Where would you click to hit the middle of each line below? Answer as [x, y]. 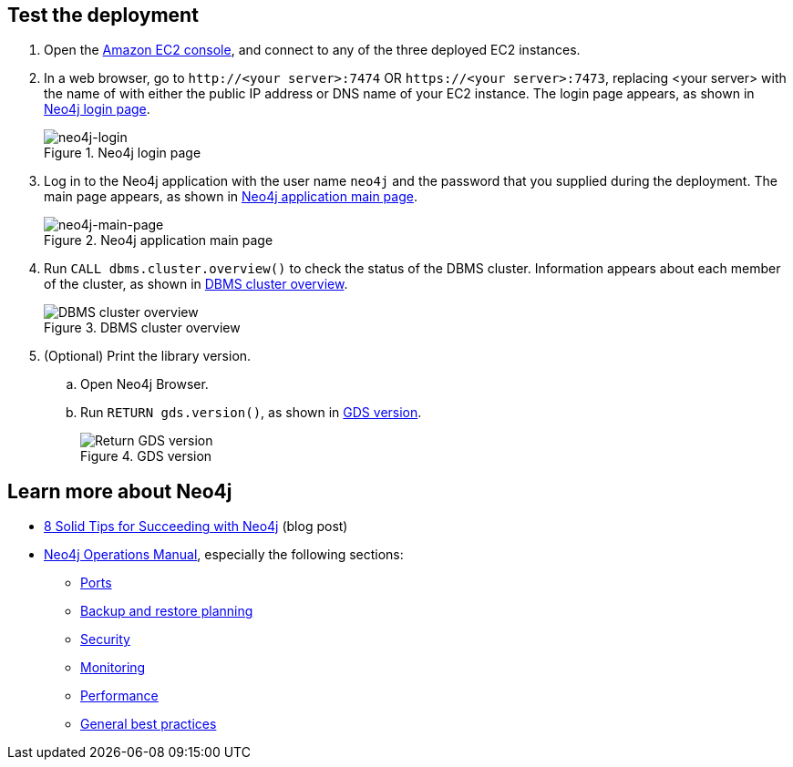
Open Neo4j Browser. [144, 384]
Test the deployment [103, 15]
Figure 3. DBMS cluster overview [142, 328]
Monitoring [113, 668]
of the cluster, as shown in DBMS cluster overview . [196, 284]
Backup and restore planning [167, 611]
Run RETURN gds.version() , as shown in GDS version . [251, 413]
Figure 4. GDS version [146, 456]
